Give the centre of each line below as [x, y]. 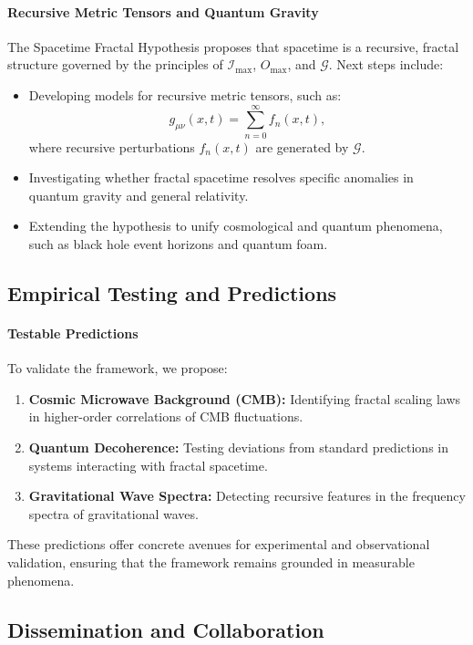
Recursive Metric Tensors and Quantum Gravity [163, 11]
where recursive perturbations [112, 146]
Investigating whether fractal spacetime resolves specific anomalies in [221, 177]
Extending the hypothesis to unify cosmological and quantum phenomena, [236, 226]
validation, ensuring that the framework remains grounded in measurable [211, 562]
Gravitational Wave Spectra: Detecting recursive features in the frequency [247, 496]
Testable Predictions [73, 333]
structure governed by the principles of [115, 64]
